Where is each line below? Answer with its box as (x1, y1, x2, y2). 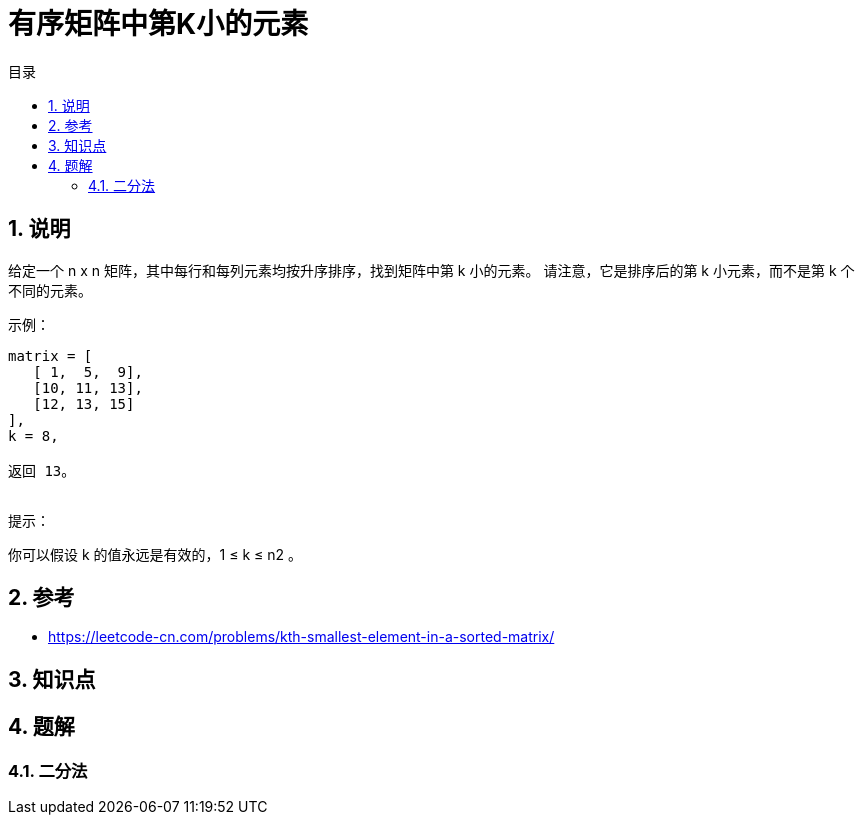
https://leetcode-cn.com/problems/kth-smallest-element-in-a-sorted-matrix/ (48, 628, 555, 646)
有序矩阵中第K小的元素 (8, 7, 309, 41)
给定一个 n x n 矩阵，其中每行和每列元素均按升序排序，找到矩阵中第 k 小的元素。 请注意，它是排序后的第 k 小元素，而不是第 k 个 (8, 261, 855, 279)
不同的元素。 (8, 281, 92, 299)
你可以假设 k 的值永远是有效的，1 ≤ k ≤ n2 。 (8, 545, 302, 563)
